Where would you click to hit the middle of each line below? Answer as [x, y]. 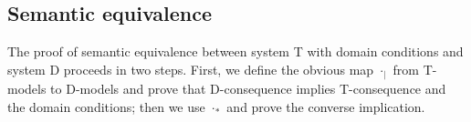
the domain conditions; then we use [106, 106]
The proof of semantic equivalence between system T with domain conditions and [235, 51]
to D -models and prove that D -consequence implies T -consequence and [248, 89]
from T [413, 69]
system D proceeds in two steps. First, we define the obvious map [191, 69]
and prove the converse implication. [326, 106]
